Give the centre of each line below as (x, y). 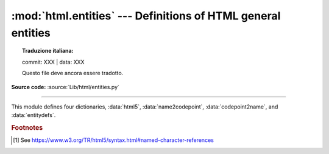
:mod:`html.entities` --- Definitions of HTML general (146, 16)
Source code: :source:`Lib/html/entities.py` (65, 87)
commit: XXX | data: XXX (53, 62)
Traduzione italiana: (48, 51)
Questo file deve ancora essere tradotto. (73, 73)
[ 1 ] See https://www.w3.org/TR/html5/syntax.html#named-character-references (114, 140)
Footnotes (27, 128)
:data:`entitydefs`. (34, 115)
